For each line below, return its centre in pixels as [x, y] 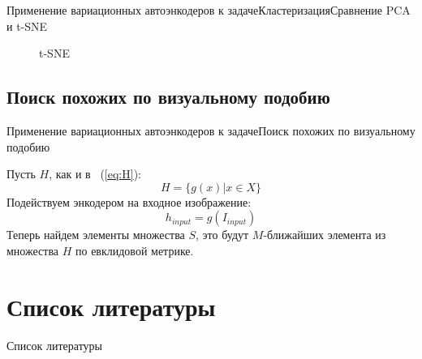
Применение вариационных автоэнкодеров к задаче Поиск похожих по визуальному [211, 130]
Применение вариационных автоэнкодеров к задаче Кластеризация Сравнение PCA [209, 10]
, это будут [222, 235]
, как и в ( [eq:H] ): [95, 174]
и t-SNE [27, 26]
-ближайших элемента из [325, 235]
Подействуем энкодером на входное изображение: [129, 201]
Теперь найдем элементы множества [96, 235]
